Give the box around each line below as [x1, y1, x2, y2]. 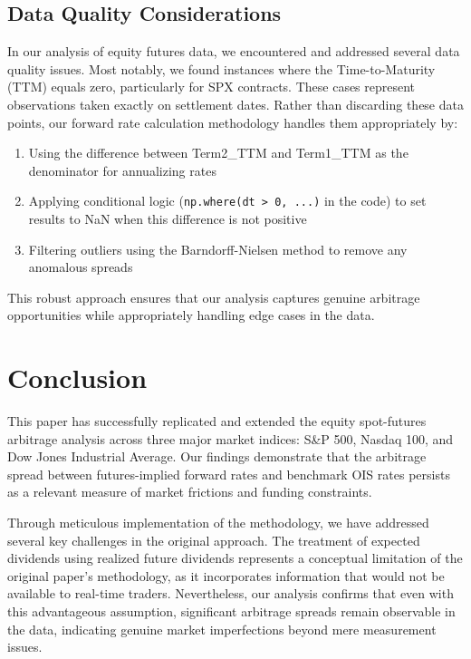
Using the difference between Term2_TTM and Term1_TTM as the [28, 143, 409, 162]
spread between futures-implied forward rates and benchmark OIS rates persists [7, 464, 450, 483]
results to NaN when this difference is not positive [28, 209, 307, 228]
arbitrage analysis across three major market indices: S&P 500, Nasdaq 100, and [7, 429, 454, 448]
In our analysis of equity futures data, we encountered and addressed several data [7, 42, 460, 61]
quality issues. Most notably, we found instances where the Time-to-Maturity [7, 59, 436, 78]
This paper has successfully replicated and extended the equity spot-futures [7, 412, 427, 431]
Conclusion [7, 359, 148, 396]
